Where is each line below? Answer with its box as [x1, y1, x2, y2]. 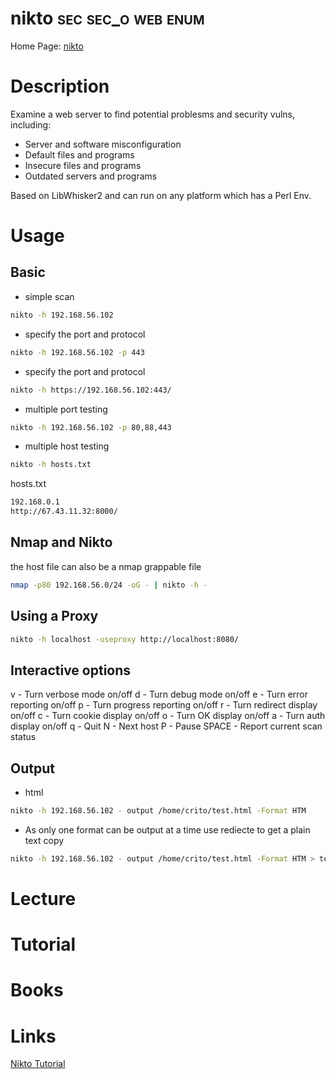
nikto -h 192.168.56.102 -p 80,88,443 [10, 422, 172, 432]
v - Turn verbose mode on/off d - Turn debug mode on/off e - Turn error [10, 688, 309, 701]
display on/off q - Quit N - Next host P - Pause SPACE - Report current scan [10, 720, 323, 732]
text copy [24, 834, 65, 846]
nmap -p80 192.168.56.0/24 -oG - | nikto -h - [10, 580, 208, 590]
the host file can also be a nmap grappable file [10, 560, 202, 572]
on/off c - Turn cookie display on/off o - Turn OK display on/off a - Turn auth [10, 710, 326, 722]
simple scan [24, 290, 75, 302]
